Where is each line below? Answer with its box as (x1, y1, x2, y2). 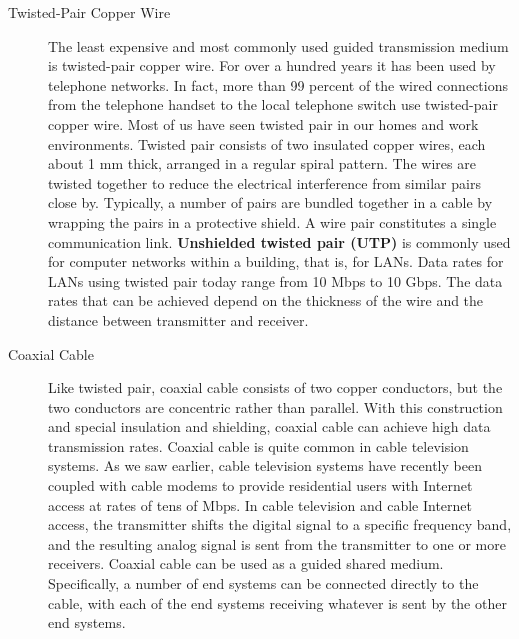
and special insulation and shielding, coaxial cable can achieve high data (48, 416, 491, 437)
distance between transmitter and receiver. (48, 309, 309, 330)
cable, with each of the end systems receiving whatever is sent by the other (48, 592, 507, 613)
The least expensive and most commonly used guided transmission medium (48, 35, 509, 56)
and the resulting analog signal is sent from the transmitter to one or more (48, 533, 506, 554)
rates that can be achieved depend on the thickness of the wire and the (48, 290, 484, 311)
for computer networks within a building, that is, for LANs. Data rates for (48, 251, 504, 272)
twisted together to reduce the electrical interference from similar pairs (48, 172, 481, 193)
